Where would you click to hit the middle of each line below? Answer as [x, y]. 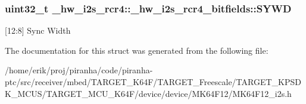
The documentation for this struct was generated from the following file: [137, 50]
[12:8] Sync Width [38, 30]
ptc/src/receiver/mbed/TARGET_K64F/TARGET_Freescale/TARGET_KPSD [153, 82]
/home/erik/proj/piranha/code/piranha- [79, 70]
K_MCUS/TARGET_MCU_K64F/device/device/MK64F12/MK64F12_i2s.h [148, 93]
